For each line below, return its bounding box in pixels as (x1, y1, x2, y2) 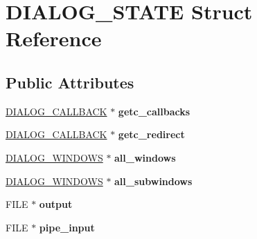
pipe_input (39, 220, 95, 234)
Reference (6, 24, 102, 52)
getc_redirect (118, 127, 185, 142)
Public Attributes (6, 71, 134, 93)
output (39, 197, 73, 211)
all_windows (114, 150, 176, 164)
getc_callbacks (118, 104, 190, 118)
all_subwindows (114, 173, 193, 188)
